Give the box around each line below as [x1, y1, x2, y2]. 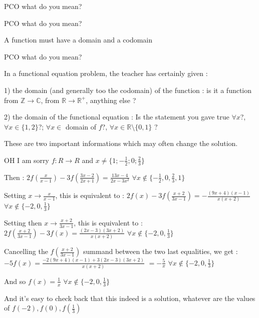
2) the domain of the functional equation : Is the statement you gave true [4, 111, 229, 122]
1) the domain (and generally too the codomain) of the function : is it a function [4, 84, 252, 95]
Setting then [4, 217, 42, 227]
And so [4, 275, 26, 286]
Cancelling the [4, 246, 48, 256]
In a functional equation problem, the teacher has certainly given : [4, 68, 208, 78]
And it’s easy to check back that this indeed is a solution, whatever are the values [4, 292, 255, 303]
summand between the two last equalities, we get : [83, 246, 238, 256]
